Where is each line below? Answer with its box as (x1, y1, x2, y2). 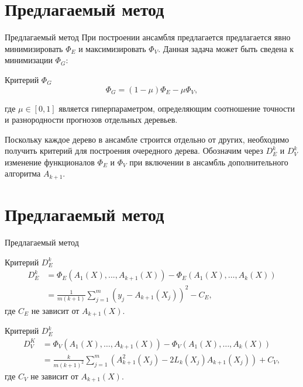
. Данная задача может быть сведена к (158, 42, 294, 54)
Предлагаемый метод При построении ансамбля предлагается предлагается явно (5, 31, 291, 43)
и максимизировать (78, 42, 146, 54)
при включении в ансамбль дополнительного (129, 156, 288, 168)
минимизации (5, 54, 53, 66)
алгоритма (5, 167, 41, 179)
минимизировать (5, 42, 63, 54)
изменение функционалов (5, 156, 95, 168)
